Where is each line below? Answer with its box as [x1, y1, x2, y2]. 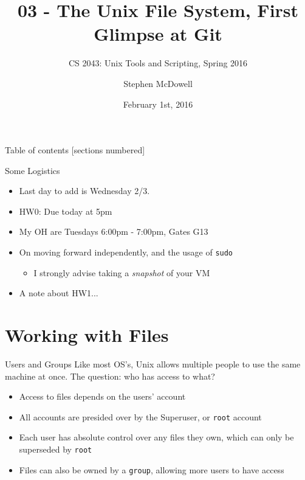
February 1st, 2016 [123, 97, 193, 110]
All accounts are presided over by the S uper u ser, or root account [19, 410, 262, 423]
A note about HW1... [19, 287, 98, 299]
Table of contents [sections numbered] [5, 144, 145, 156]
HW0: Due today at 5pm [19, 204, 112, 217]
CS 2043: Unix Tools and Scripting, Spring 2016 [68, 57, 248, 69]
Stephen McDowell [123, 77, 193, 89]
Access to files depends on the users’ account [19, 390, 186, 403]
